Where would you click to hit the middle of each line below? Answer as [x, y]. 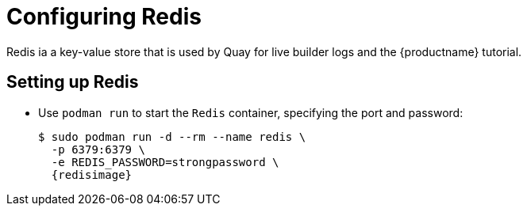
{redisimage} [92, 174]
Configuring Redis [104, 17]
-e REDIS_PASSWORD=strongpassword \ [165, 162]
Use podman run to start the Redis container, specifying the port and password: [251, 112]
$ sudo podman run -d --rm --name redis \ [172, 136]
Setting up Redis [73, 82]
